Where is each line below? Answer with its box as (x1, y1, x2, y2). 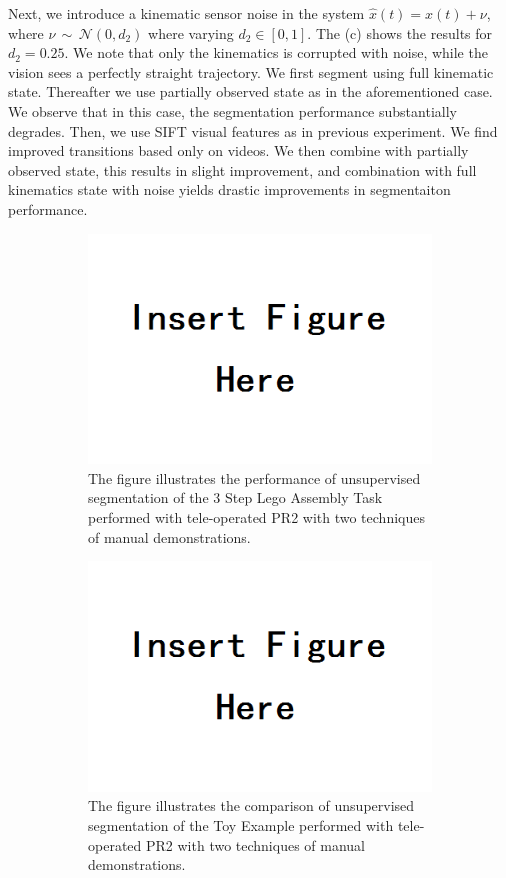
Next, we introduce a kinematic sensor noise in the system (8, 3, 365, 23)
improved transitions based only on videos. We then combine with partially (8, 140, 469, 161)
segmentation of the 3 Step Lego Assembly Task (88, 487, 383, 508)
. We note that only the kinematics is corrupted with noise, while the (64, 42, 488, 63)
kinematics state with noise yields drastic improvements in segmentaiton (8, 179, 451, 200)
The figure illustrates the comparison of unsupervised (88, 795, 415, 816)
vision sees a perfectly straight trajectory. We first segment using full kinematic (8, 61, 494, 82)
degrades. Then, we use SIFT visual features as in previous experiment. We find (8, 120, 498, 141)
